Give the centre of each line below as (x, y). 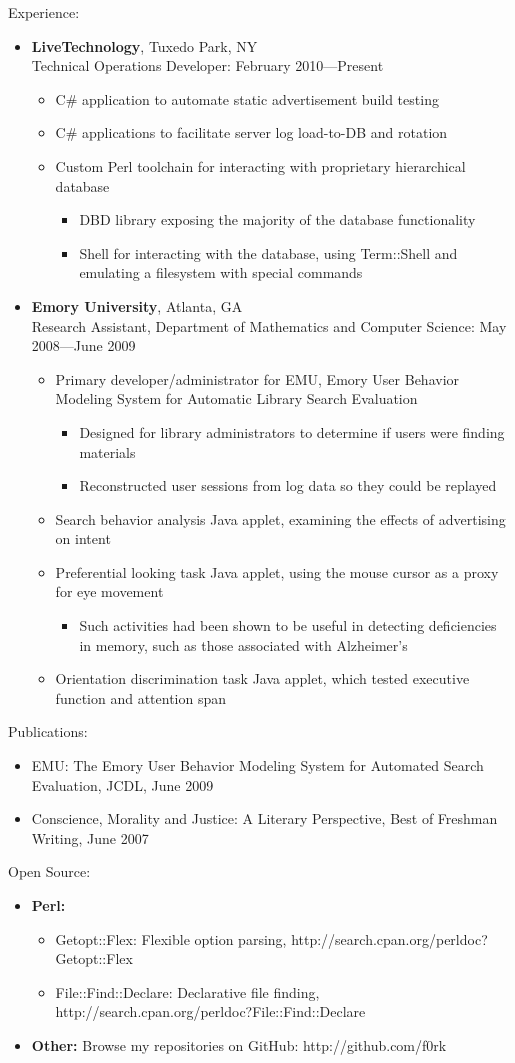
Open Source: (49, 871)
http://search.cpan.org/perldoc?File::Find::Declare (210, 1011)
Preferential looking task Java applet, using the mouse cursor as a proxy (277, 571)
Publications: (48, 731)
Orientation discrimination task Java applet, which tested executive (262, 678)
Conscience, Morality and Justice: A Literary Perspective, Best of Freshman (264, 818)
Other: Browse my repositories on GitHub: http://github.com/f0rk (239, 1044)
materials (107, 451)
